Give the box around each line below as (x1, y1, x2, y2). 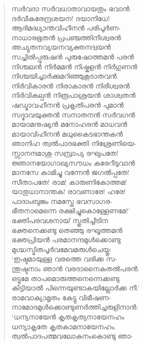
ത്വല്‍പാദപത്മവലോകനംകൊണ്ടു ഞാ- (11, 331, 133, 341)
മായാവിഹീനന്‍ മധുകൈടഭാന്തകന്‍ (11, 128, 123, 139)
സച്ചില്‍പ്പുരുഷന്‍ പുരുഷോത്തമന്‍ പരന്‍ (11, 51, 134, 61)
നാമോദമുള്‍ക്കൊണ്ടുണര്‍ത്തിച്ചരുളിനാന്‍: (11, 302, 139, 312)
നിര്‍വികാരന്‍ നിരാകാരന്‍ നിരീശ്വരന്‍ (11, 80, 130, 90)
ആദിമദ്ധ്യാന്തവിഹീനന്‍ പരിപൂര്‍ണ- (11, 23, 121, 33)
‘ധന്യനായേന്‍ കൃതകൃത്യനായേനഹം (11, 312, 124, 321)
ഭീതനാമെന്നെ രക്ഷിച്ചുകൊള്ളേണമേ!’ (11, 205, 130, 216)
